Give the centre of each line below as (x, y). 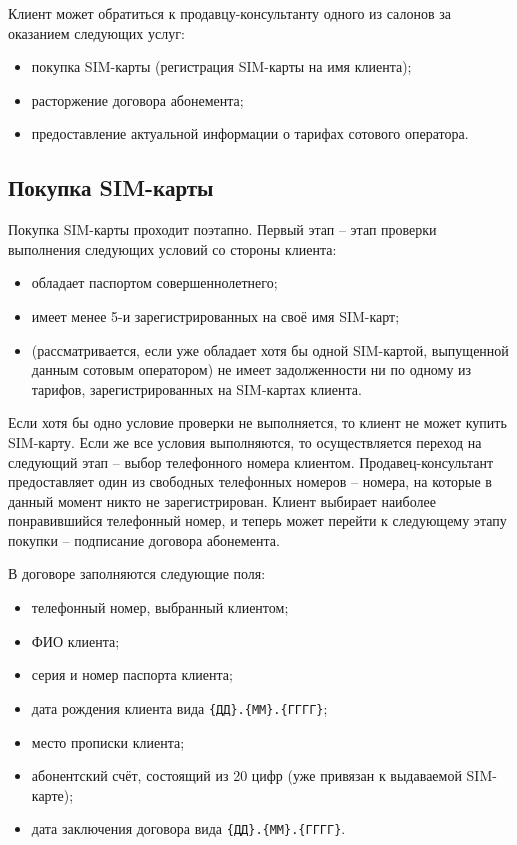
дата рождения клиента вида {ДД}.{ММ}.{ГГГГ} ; (179, 707)
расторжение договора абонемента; (137, 99)
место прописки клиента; (108, 741)
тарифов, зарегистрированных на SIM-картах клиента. (196, 388)
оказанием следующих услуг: (96, 32)
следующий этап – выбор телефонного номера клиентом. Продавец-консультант (251, 461)
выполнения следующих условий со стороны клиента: (172, 248)
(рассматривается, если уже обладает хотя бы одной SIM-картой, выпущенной (270, 349)
